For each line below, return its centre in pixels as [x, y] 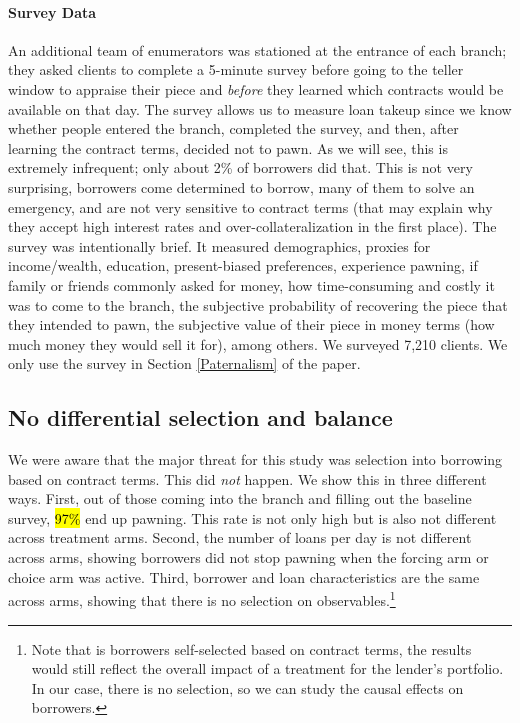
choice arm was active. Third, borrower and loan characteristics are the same [244, 576]
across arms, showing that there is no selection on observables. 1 [202, 598]
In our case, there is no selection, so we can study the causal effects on [247, 687]
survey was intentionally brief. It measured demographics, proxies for [219, 245]
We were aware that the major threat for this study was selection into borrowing [255, 459]
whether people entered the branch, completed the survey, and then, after [233, 128]
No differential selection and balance [200, 417]
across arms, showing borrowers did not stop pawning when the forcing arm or [248, 557]
